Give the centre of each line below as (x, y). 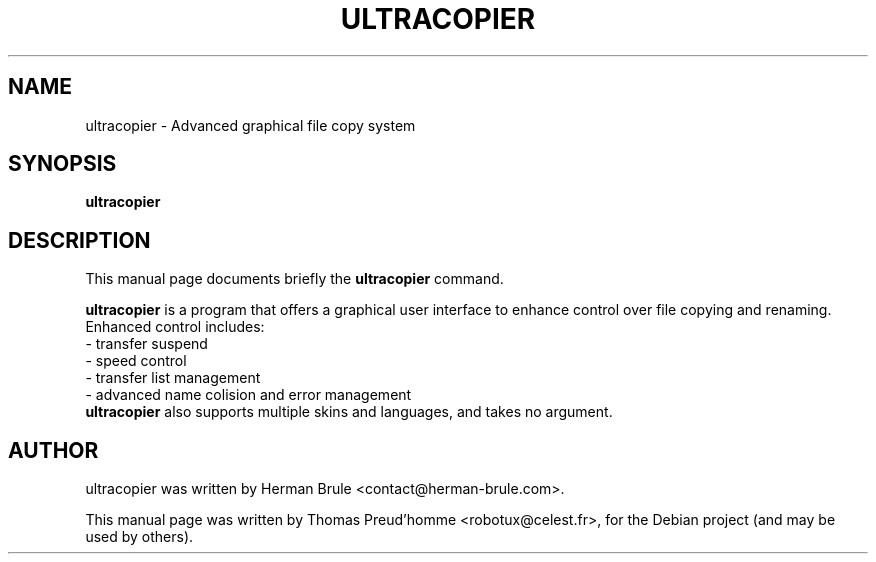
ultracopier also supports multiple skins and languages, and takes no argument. (349, 412)
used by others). (139, 537)
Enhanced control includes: (175, 327)
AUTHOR (53, 450)
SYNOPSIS (62, 164)
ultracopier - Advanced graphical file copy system (250, 125)
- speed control (136, 361)
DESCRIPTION (79, 240)
